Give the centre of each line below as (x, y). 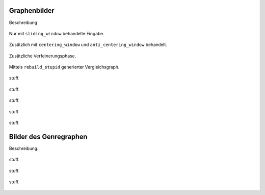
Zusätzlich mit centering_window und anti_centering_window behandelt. (88, 45)
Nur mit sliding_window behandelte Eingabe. (57, 33)
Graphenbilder (32, 11)
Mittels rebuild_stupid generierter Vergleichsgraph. (64, 67)
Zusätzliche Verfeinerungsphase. (42, 56)
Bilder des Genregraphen (48, 136)
